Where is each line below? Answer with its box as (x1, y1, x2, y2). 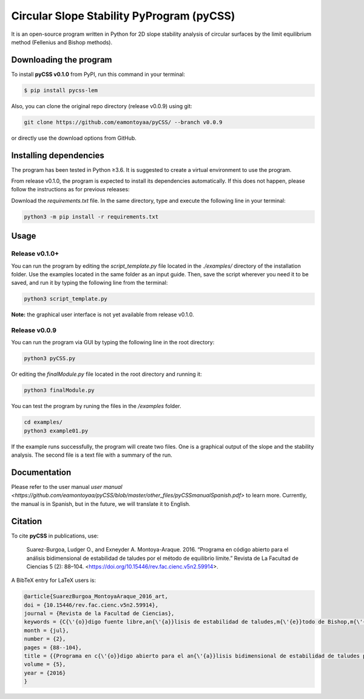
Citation (11, 516, 42, 527)
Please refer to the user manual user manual (11, 483, 123, 491)
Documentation (11, 467, 72, 477)
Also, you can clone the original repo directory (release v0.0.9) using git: (11, 102, 192, 109)
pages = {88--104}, (24, 644, 82, 651)
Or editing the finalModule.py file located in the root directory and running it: (11, 370, 203, 378)
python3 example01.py (24, 427, 89, 434)
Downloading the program (11, 55, 112, 65)
